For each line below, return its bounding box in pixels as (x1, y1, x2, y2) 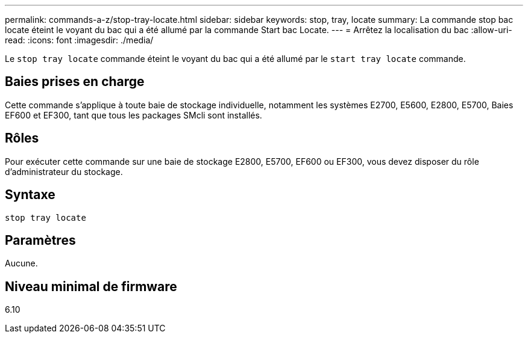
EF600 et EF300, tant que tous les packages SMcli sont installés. (5, 109, 262, 120)
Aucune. (5, 258, 38, 269)
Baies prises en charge (5, 74, 145, 90)
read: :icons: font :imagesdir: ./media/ (5, 35, 154, 45)
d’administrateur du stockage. (5, 166, 123, 177)
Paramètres (5, 232, 76, 248)
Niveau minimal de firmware (5, 278, 177, 294)
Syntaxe (5, 187, 55, 203)
